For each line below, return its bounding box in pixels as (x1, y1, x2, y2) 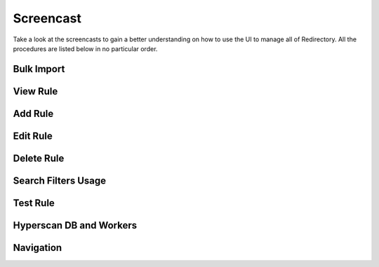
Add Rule (13, 107, 54, 119)
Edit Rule (13, 130, 53, 142)
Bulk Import (13, 63, 65, 75)
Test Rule (13, 197, 55, 209)
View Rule (13, 85, 58, 97)
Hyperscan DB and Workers (13, 219, 137, 231)
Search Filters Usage (13, 174, 107, 186)
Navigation (13, 242, 62, 254)
